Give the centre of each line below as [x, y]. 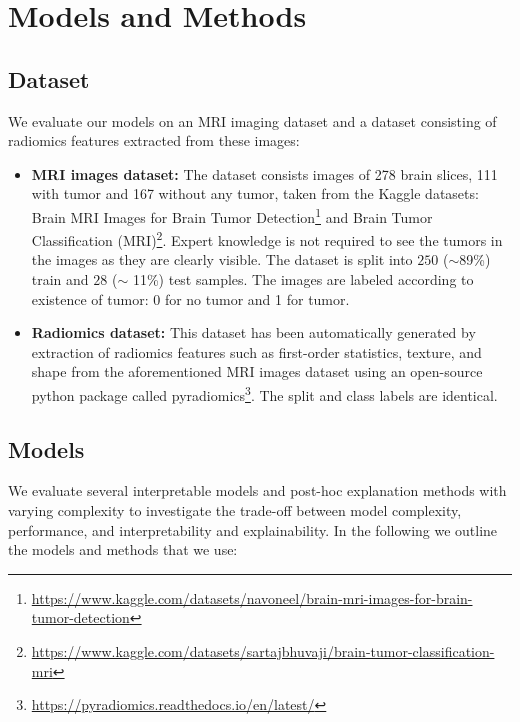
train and [60, 279]
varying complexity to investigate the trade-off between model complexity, [235, 510]
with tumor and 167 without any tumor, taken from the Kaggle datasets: [255, 193]
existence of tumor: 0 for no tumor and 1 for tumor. [190, 298]
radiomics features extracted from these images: [154, 140]
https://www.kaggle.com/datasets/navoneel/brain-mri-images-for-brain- [252, 597]
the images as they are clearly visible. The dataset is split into [222, 259]
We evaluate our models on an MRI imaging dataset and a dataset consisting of [252, 120]
